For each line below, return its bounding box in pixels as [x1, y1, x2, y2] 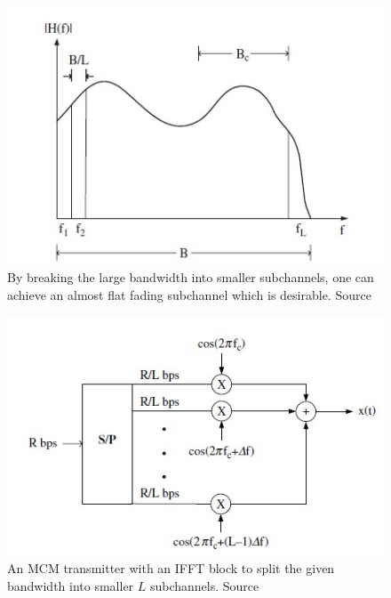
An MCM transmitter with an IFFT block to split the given [7, 559, 335, 578]
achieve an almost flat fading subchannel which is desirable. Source [7, 285, 371, 303]
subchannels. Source [149, 576, 259, 594]
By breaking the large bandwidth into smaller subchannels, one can [7, 268, 374, 287]
